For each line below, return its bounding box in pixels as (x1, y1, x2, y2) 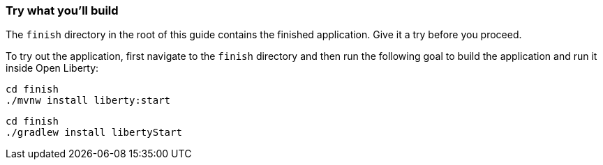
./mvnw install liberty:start (6, 95, 171, 107)
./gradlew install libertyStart (6, 127, 182, 139)
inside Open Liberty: (6, 62, 99, 74)
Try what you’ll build (6, 3, 119, 17)
